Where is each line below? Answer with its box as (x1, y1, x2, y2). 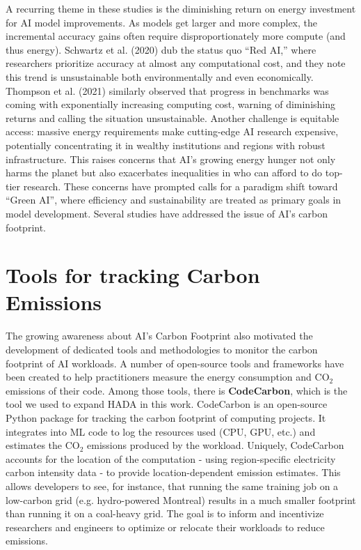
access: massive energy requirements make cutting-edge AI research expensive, (6, 124, 339, 139)
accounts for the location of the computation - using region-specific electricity (6, 451, 336, 466)
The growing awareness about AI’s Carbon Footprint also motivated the (6, 328, 313, 343)
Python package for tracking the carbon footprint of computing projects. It (6, 410, 326, 425)
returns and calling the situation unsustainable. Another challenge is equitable (6, 110, 339, 125)
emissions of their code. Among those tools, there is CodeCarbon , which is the (6, 383, 348, 397)
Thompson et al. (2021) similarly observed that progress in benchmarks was (6, 83, 329, 98)
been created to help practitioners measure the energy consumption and (6, 369, 312, 384)
